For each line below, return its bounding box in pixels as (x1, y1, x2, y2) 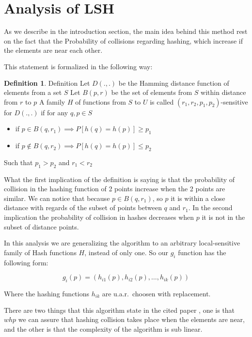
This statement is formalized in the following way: (4, 61, 153, 71)
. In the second (188, 202, 233, 213)
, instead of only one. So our (84, 247, 169, 257)
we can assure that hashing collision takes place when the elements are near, (18, 314, 245, 324)
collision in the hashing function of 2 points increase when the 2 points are (4, 184, 225, 194)
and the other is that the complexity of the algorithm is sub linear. (4, 323, 203, 334)
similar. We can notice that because (4, 193, 110, 203)
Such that (4, 157, 33, 167)
